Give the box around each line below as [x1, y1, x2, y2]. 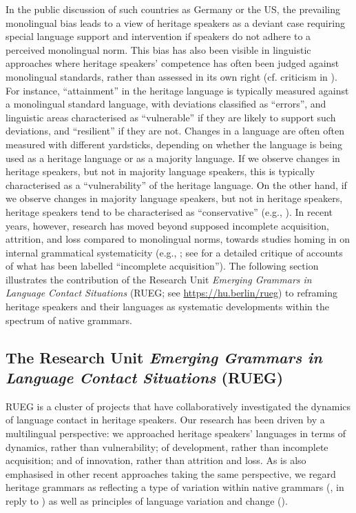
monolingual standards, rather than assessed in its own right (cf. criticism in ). [6, 69, 337, 83]
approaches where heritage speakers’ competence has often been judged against [6, 56, 339, 70]
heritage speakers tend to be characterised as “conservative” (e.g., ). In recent [6, 204, 333, 219]
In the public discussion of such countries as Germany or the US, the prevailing [6, 2, 341, 16]
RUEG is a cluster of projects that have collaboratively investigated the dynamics [6, 399, 351, 413]
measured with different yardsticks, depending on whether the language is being [6, 137, 342, 151]
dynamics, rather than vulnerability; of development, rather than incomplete [6, 439, 328, 454]
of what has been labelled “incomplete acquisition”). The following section [6, 259, 319, 273]
